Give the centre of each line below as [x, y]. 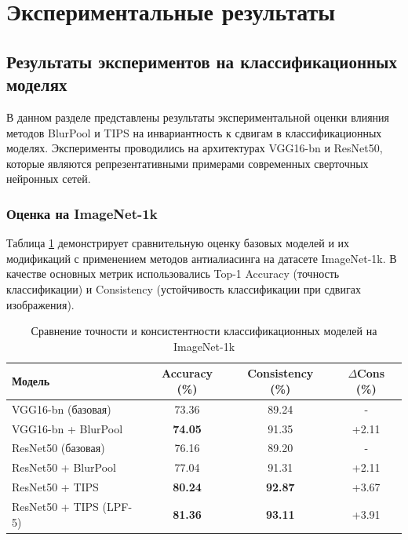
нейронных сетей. [49, 179]
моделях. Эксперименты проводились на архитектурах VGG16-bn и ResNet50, [195, 148]
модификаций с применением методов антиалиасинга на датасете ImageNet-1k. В [202, 258]
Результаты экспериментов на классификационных [202, 61]
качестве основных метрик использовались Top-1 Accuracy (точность [173, 274]
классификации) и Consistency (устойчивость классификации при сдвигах [184, 288]
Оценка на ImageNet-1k [82, 213]
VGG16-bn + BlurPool [67, 428]
